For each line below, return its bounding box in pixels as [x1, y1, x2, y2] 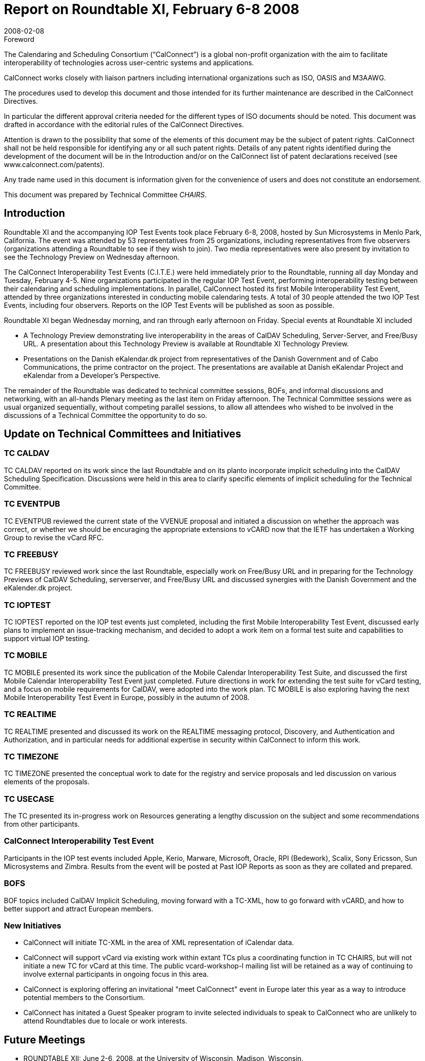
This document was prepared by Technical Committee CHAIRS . [4, 190, 207, 199]
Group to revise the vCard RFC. [4, 533, 104, 542]
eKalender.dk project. [4, 584, 73, 592]
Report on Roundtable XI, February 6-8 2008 [4, 1, 299, 18]
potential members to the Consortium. [23, 993, 145, 1002]
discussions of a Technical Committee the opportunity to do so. [4, 411, 207, 419]
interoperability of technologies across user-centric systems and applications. [4, 58, 254, 67]
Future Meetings [4, 1033, 86, 1046]
